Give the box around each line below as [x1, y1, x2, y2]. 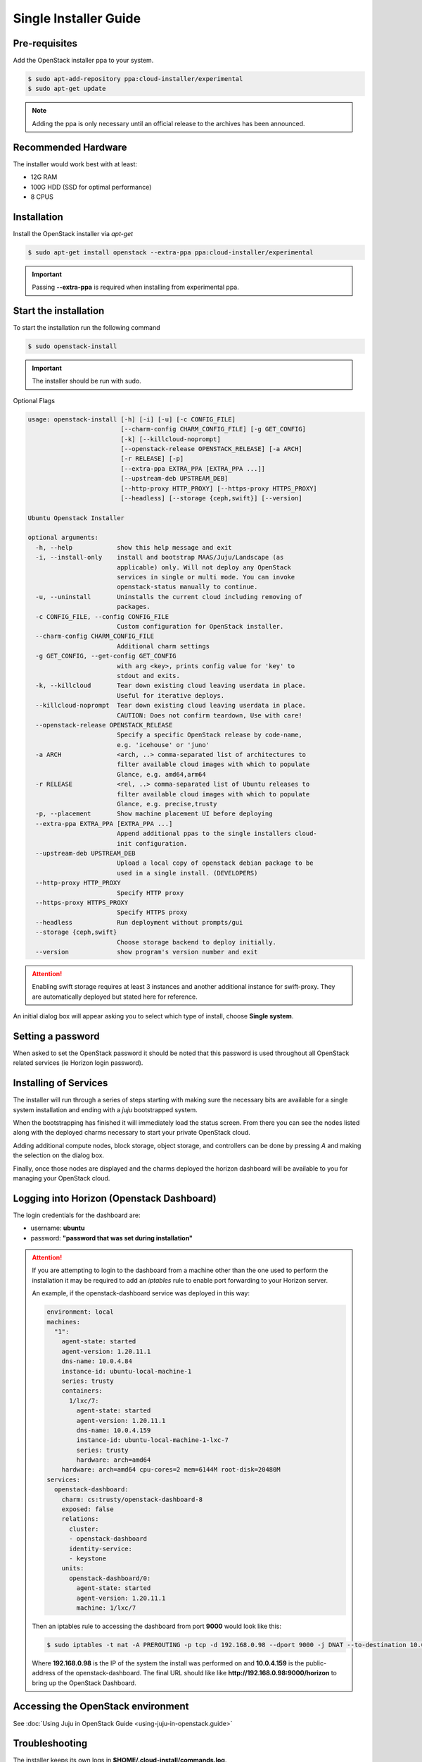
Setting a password [13, 1030, 100, 1042]
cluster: [69, 1524, 99, 1533]
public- [305, 1658, 327, 1667]
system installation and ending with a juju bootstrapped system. [13, 1105, 198, 1114]
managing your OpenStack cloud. [13, 1173, 110, 1182]
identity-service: [69, 1544, 133, 1553]
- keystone [69, 1554, 107, 1563]
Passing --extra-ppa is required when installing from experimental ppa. [32, 283, 239, 292]
